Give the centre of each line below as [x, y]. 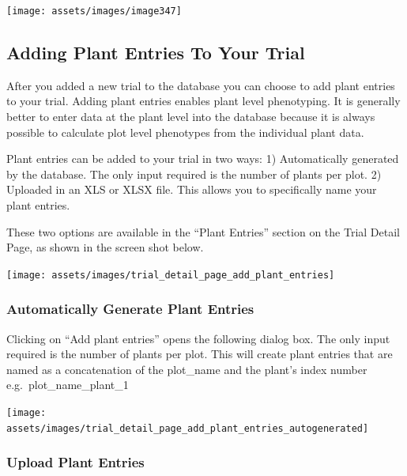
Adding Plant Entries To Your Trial [156, 53]
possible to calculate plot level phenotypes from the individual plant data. [185, 132]
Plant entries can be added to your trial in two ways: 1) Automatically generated [203, 159]
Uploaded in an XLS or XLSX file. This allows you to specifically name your [192, 189]
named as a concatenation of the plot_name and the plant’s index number [187, 369]
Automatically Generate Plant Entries [130, 309]
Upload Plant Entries [75, 462]
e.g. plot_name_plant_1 [68, 385]
